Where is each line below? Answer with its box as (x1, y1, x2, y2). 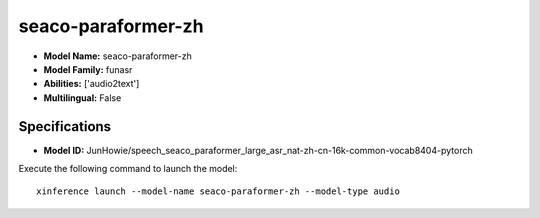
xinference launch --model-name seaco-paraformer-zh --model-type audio (36, 186, 400, 197)
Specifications (18, 118, 112, 135)
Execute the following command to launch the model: (18, 163, 238, 175)
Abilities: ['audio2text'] (43, 78, 140, 90)
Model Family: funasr (43, 63, 133, 75)
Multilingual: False (43, 91, 122, 104)
